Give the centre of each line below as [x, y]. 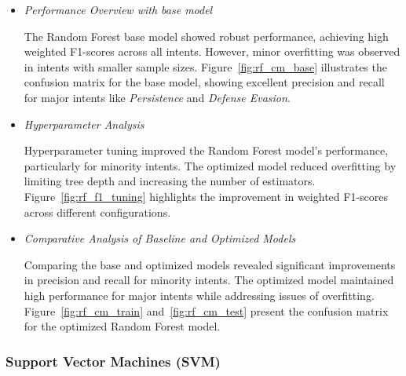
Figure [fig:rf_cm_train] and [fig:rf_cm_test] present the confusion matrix [206, 310]
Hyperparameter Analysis [84, 124]
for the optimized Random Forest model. [122, 326]
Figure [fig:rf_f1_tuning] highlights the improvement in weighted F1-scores [206, 196]
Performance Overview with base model [118, 9]
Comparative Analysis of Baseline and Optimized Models [160, 238]
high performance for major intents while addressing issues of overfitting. [199, 295]
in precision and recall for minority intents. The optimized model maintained [209, 280]
